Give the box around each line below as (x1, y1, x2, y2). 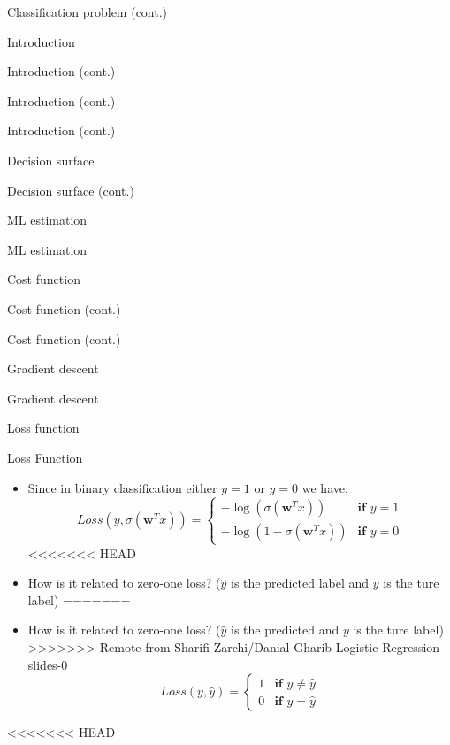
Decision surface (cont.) (7, 180, 134, 199)
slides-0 (27, 655, 68, 673)
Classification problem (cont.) (7, 3, 168, 20)
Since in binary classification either (27, 478, 217, 496)
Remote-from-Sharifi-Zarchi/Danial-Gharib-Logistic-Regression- (99, 638, 444, 657)
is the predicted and (230, 620, 339, 639)
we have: (301, 478, 348, 496)
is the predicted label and (230, 573, 370, 592)
